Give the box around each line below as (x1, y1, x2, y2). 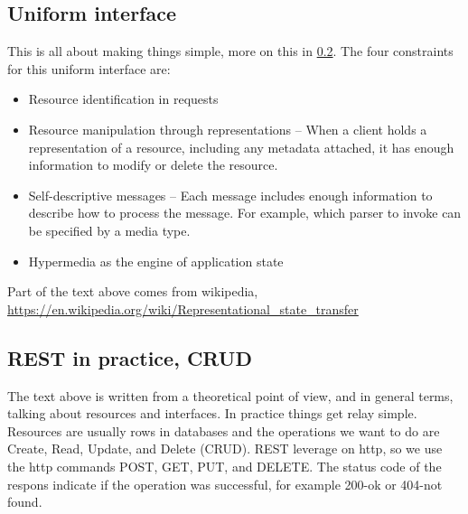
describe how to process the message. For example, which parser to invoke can (28, 203, 462, 222)
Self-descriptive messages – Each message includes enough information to (28, 185, 433, 204)
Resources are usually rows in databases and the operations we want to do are (7, 421, 440, 440)
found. (7, 492, 42, 511)
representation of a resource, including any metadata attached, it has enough (28, 137, 454, 156)
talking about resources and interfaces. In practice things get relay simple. (7, 404, 417, 423)
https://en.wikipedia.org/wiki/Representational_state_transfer (7, 299, 359, 318)
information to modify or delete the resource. (28, 155, 278, 174)
